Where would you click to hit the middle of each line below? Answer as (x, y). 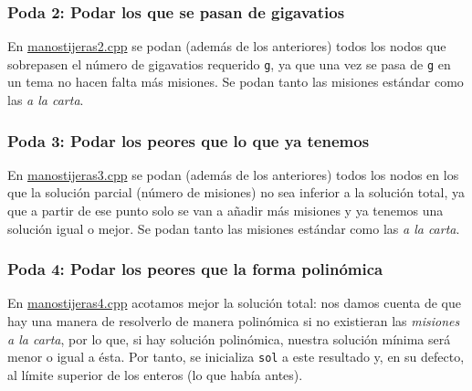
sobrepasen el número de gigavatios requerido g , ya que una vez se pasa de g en (229, 63)
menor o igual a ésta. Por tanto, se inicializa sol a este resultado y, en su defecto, (236, 357)
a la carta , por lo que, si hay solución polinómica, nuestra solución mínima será (229, 338)
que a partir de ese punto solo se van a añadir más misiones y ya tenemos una (226, 211)
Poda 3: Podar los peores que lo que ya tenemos (189, 140)
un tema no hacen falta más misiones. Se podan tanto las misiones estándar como (236, 82)
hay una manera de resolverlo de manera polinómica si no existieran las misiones (234, 321)
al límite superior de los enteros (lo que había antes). (155, 374)
